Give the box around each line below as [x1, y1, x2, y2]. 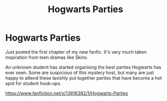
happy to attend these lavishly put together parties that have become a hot [5, 75, 162, 81]
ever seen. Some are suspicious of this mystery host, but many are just [5, 70, 154, 76]
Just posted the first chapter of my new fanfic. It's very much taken [5, 49, 147, 55]
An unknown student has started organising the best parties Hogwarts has [5, 64, 161, 70]
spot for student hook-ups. [5, 80, 62, 86]
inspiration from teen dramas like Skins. [5, 54, 88, 60]
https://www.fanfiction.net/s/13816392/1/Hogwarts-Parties [5, 90, 128, 96]
